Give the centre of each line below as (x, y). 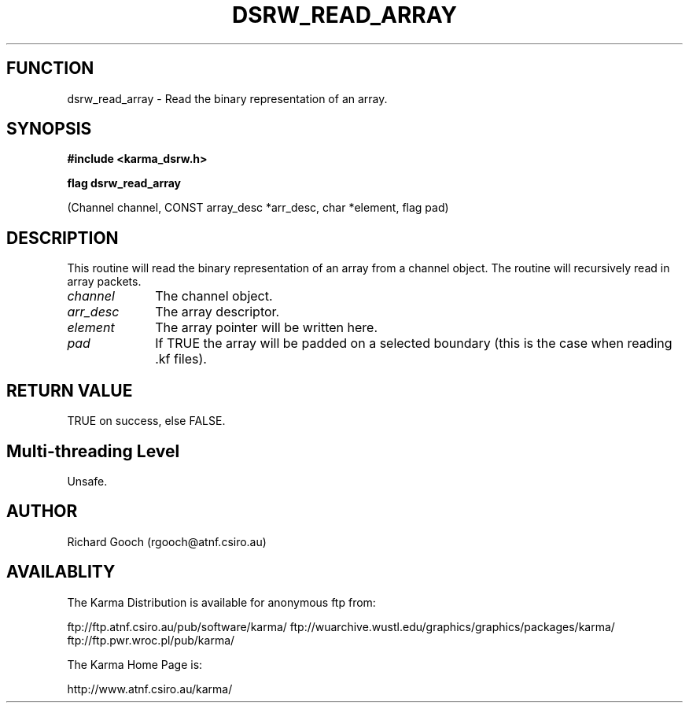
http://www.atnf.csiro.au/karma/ (150, 689)
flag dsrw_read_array (124, 183)
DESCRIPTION (63, 238)
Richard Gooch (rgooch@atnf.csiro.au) (167, 541)
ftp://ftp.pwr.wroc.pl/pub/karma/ (151, 640)
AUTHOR (42, 511)
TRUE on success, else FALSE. (146, 421)
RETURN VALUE (70, 390)
